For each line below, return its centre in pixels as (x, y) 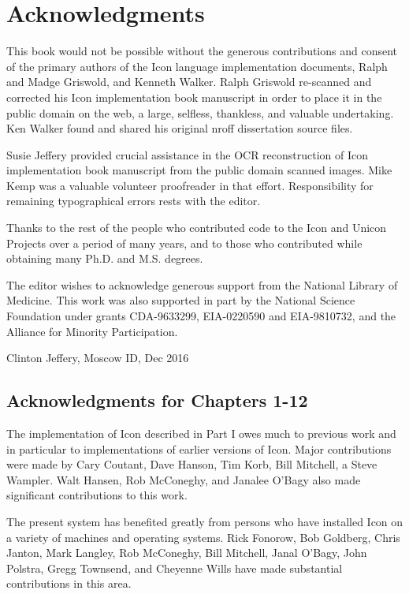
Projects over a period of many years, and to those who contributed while (184, 243)
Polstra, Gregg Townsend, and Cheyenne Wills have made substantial (175, 568)
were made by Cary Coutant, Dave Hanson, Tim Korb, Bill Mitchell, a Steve (192, 464)
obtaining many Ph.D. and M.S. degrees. (105, 258)
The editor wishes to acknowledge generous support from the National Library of (202, 284)
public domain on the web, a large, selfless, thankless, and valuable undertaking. (200, 112)
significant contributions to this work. (97, 495)
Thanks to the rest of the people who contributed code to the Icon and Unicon (197, 228)
